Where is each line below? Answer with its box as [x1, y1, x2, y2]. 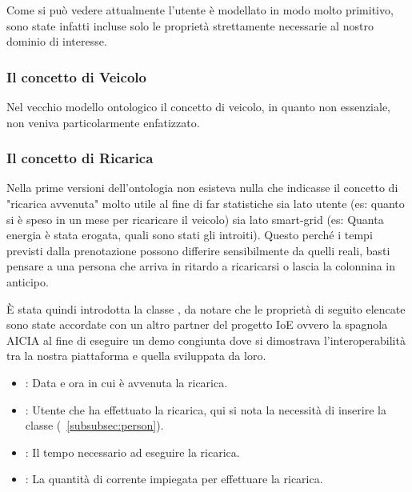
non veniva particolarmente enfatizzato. [6, 114, 200, 130]
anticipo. [6, 273, 49, 290]
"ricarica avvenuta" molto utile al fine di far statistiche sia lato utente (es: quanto [6, 195, 405, 211]
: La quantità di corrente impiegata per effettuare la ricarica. [25, 470, 323, 487]
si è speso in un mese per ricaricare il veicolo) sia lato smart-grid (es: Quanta [6, 210, 384, 227]
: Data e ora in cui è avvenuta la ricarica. [25, 374, 228, 390]
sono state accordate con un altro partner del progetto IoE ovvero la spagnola [6, 316, 388, 333]
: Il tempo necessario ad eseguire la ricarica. [25, 443, 240, 460]
